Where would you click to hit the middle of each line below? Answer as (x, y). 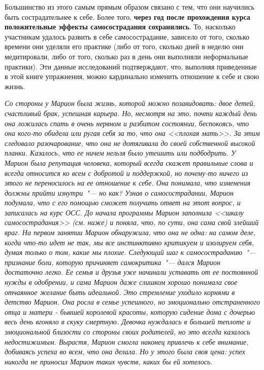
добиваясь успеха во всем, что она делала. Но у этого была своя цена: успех (125, 351)
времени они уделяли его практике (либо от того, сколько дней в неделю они (124, 46)
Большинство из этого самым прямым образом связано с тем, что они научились (129, 7)
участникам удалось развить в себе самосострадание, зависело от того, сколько (127, 36)
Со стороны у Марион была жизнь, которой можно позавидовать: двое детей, (130, 103)
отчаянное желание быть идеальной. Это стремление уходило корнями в (120, 292)
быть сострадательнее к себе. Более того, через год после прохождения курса (127, 16)
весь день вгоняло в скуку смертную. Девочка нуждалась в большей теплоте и (128, 322)
